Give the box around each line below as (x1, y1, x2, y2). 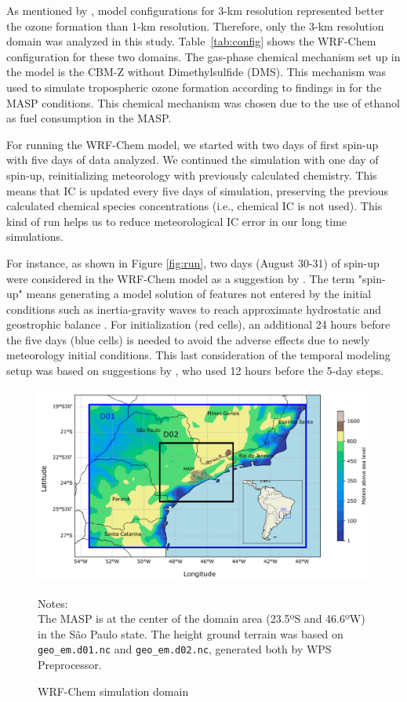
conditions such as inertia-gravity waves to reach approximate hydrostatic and (6, 300, 382, 317)
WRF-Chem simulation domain (38, 682, 189, 699)
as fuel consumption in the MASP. (6, 110, 172, 126)
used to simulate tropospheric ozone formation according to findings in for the (6, 78, 382, 95)
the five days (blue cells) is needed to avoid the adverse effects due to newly (6, 331, 370, 347)
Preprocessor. (38, 656, 102, 672)
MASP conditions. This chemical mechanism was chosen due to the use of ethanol (6, 94, 400, 111)
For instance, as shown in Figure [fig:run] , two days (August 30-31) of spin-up (6, 254, 380, 271)
